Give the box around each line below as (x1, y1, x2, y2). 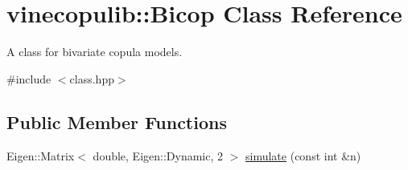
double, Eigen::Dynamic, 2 (93, 147, 224, 164)
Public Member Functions (6, 109, 227, 134)
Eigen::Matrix (6, 147, 75, 164)
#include (6, 70, 52, 87)
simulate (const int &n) (245, 147, 361, 164)
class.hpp (69, 70, 114, 87)
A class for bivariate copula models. (6, 43, 183, 60)
